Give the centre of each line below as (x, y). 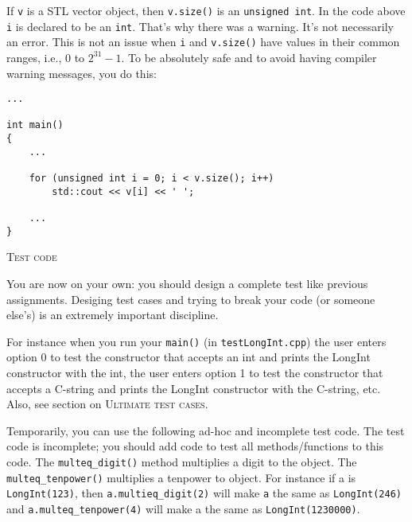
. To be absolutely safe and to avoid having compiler (249, 57)
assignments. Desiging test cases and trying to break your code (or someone (191, 299)
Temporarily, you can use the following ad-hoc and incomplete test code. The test (206, 430)
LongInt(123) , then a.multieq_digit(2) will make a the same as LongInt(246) (204, 493)
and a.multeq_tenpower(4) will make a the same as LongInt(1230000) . (183, 508)
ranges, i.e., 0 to (46, 57)
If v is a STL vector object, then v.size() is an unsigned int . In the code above (206, 10)
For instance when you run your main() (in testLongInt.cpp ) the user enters (196, 341)
